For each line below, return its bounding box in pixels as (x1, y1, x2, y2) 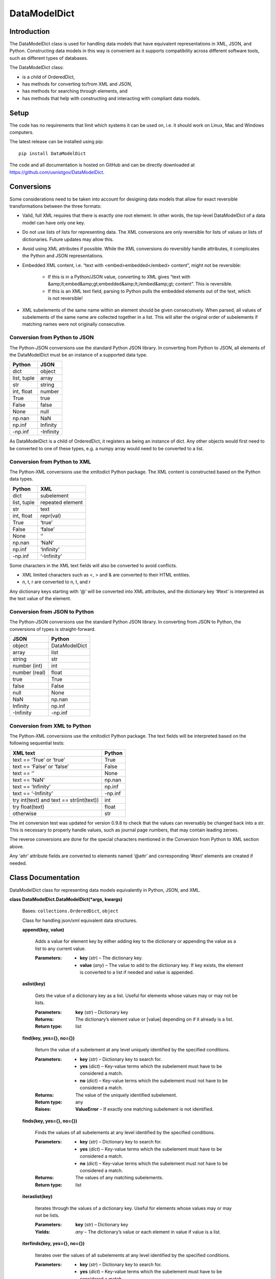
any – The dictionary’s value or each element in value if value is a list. (75, 1228, 221, 1235)
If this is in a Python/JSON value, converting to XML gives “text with (48, 274, 191, 280)
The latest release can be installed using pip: (9, 139, 104, 145)
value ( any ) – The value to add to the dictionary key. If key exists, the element (80, 962, 244, 968)
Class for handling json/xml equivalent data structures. (22, 917, 137, 923)
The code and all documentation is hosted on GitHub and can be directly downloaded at (9, 162, 195, 168)
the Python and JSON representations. (22, 253, 104, 259)
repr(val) (40, 512, 61, 519)
